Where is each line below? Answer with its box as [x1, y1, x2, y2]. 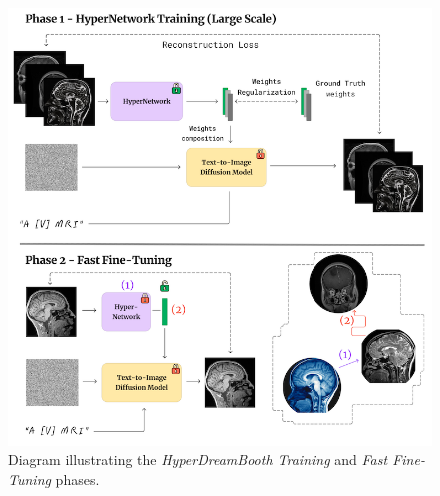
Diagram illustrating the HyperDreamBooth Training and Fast [8, 449, 388, 470]
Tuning [8, 468, 51, 489]
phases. [55, 468, 100, 489]
